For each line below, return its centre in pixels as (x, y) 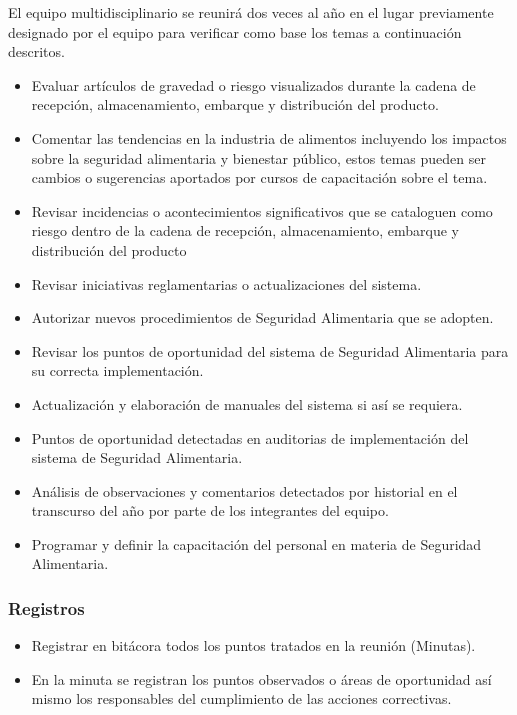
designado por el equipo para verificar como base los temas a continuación (235, 31)
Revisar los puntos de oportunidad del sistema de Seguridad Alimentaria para (270, 350)
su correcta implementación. (117, 370)
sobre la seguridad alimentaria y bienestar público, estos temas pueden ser (258, 157)
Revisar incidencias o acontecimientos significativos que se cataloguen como (262, 210)
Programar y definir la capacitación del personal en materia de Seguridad (256, 543)
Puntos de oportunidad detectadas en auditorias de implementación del (250, 437)
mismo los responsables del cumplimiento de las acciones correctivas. (241, 698)
